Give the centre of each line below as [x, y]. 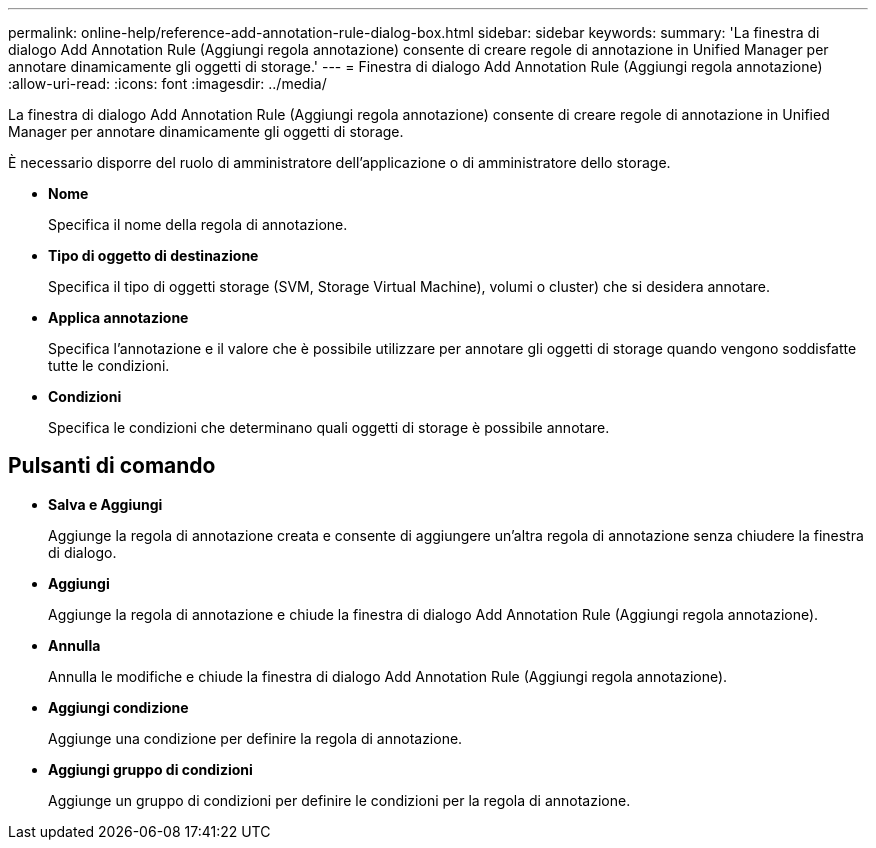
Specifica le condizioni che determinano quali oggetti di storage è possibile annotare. [329, 427]
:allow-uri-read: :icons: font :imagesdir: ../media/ [167, 83]
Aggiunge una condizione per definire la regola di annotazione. [255, 738]
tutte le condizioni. [109, 365]
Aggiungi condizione [118, 707]
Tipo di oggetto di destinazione [153, 255]
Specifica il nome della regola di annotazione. [198, 224]
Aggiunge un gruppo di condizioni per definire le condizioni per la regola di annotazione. [339, 800]
